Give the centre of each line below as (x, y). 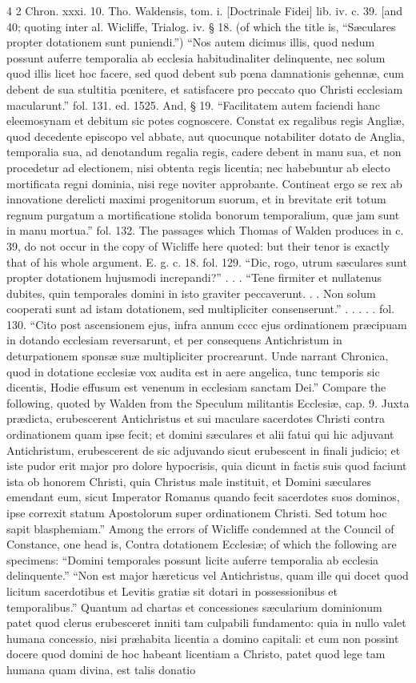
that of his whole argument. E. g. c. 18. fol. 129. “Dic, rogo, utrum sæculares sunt (207, 261)
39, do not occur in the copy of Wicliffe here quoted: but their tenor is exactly (198, 245)
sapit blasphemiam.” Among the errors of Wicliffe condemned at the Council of (200, 528)
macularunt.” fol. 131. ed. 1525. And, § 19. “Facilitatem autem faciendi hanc (194, 104)
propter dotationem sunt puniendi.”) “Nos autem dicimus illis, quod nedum (191, 42)
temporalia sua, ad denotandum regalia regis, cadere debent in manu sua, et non (204, 152)
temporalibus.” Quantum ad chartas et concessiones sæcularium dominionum (194, 607)
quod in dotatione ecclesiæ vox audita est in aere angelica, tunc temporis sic (193, 371)
